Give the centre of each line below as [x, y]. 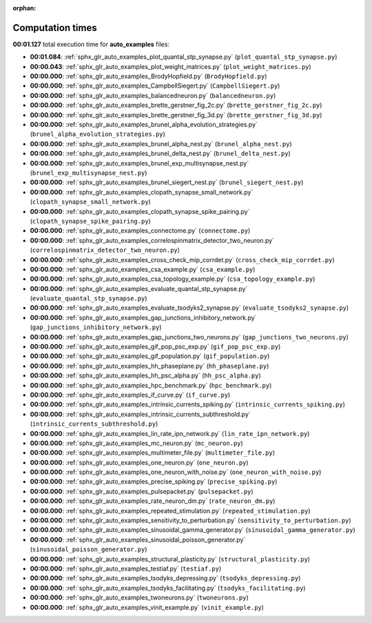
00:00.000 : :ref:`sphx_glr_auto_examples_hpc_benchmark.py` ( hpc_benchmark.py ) [151, 385]
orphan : [24, 8]
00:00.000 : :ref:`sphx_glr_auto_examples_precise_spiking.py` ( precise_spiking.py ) [154, 482]
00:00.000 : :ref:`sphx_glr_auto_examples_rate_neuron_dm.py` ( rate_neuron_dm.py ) [153, 501]
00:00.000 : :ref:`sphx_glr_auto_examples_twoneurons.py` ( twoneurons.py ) [139, 597]
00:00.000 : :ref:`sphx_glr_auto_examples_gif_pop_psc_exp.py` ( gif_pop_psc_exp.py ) [155, 347]
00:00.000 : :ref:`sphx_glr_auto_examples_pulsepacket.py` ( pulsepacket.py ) [142, 491]
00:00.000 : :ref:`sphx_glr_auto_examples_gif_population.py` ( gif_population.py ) [150, 356]
